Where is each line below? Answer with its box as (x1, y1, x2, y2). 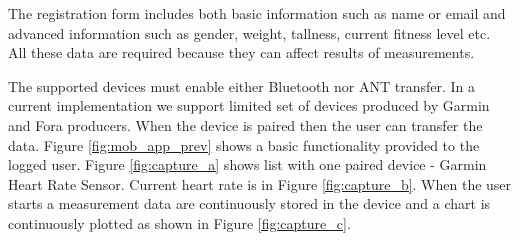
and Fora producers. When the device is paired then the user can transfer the (8, 114, 483, 135)
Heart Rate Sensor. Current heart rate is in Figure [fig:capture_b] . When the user (8, 173, 512, 194)
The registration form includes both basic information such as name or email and (8, 3, 506, 23)
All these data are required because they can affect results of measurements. (8, 42, 475, 63)
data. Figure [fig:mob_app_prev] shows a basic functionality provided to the (8, 134, 480, 155)
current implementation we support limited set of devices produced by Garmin (8, 95, 490, 116)
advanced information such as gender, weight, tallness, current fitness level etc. (8, 22, 491, 43)
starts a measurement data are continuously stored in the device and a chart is (8, 193, 491, 214)
